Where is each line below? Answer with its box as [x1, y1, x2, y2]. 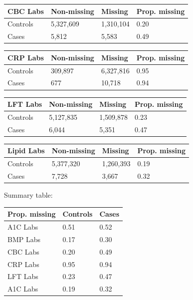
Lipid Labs [7, 145, 45, 156]
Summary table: [4, 190, 53, 200]
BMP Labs [7, 234, 40, 244]
